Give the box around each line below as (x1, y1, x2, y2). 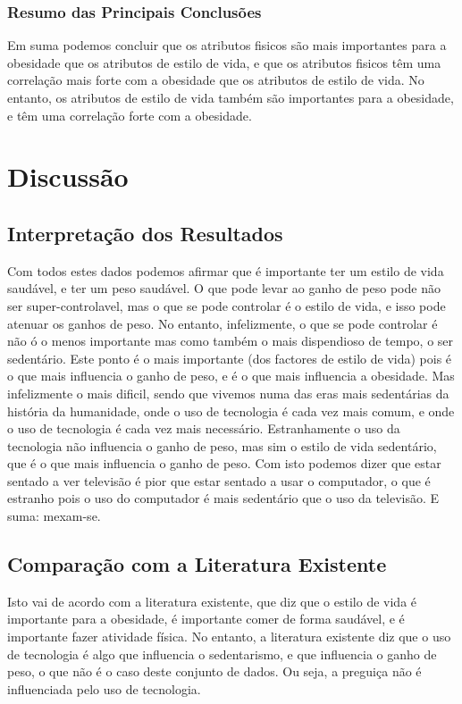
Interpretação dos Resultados (7, 219, 283, 247)
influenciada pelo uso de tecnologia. (7, 679, 201, 698)
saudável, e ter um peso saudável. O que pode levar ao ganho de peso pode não (7, 279, 441, 298)
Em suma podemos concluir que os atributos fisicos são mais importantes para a (7, 36, 447, 54)
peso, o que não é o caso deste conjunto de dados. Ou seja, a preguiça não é (7, 662, 422, 681)
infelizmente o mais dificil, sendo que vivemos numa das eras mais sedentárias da (7, 383, 449, 402)
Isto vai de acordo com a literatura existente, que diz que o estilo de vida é (7, 591, 417, 610)
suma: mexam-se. (7, 507, 101, 525)
